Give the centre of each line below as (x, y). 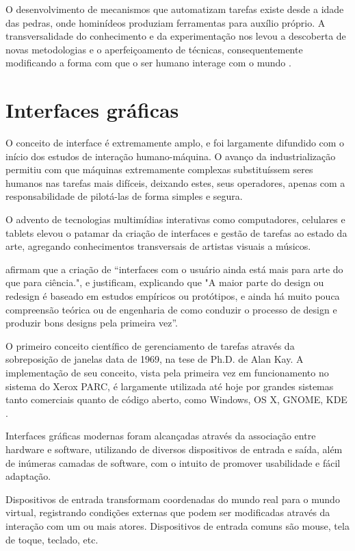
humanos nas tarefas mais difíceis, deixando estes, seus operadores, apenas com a (175, 182)
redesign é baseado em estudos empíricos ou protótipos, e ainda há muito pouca (173, 296)
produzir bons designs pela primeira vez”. (92, 323)
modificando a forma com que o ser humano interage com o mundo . (148, 63)
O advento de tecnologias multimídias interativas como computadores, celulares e (175, 219)
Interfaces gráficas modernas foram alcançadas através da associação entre (161, 436)
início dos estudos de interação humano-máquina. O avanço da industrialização (171, 156)
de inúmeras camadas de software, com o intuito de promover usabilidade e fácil (173, 462)
